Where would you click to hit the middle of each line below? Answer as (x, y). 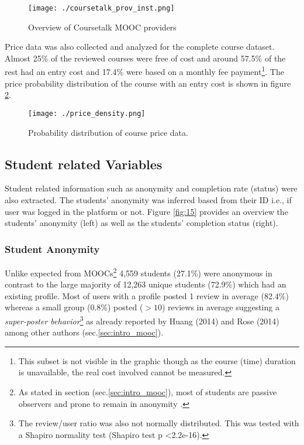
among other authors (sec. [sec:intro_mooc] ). (84, 332)
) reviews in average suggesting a (221, 307)
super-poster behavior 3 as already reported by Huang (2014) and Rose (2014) (142, 320)
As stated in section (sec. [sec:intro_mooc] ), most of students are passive (148, 391)
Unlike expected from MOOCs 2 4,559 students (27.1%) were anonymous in (139, 272)
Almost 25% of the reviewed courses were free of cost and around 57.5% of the (145, 58)
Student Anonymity (52, 249)
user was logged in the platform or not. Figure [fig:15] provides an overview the (146, 211)
